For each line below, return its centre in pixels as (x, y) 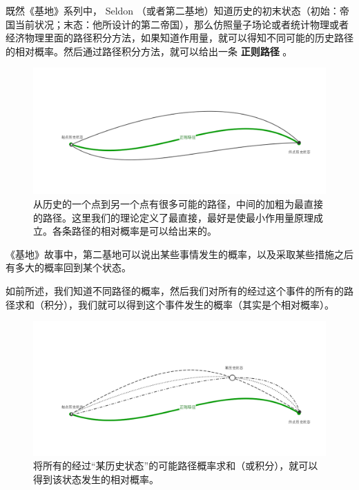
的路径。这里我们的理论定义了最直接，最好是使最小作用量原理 (173, 217)
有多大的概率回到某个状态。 (68, 267)
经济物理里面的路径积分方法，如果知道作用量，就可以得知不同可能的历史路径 (179, 38)
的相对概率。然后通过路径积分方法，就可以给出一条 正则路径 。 (149, 51)
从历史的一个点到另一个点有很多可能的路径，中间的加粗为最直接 (178, 203)
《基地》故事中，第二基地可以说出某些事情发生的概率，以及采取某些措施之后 (179, 254)
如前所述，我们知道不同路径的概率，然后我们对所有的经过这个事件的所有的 (175, 290)
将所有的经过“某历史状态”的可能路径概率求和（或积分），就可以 (176, 465)
